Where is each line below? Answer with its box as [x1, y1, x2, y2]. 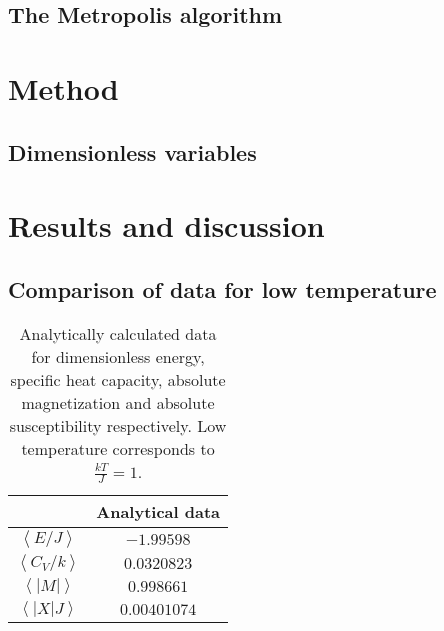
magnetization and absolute [21, 390, 215, 414]
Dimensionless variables [8, 136, 257, 167]
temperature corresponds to [21, 436, 215, 460]
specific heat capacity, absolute [10, 367, 226, 391]
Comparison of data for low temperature [8, 273, 437, 304]
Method [8, 67, 119, 108]
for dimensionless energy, [31, 344, 205, 368]
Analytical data [96, 500, 221, 524]
